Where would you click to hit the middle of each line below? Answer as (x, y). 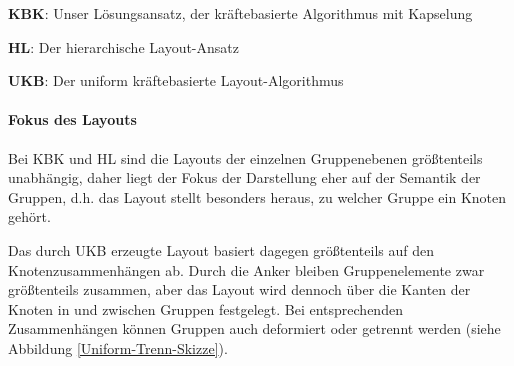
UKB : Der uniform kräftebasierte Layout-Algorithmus (176, 80)
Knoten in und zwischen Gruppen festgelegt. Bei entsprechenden (205, 308)
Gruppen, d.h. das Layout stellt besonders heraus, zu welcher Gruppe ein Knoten (257, 196)
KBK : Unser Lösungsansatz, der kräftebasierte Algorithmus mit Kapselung (240, 13)
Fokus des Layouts (72, 119)
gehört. (29, 216)
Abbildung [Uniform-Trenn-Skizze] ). (118, 347)
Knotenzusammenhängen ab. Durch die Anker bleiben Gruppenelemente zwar (246, 269)
